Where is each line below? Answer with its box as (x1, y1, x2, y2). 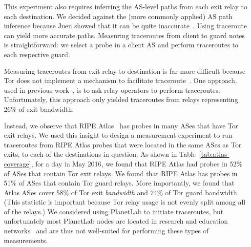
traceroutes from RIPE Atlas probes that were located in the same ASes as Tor (4, 139, 242, 149)
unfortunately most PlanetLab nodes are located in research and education (4, 216, 228, 226)
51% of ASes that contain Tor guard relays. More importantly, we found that (4, 178, 235, 188)
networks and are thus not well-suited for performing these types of (4, 226, 209, 236)
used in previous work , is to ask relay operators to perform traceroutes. (4, 84, 220, 95)
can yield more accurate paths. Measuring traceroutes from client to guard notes (4, 30, 245, 40)
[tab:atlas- (199, 149, 230, 159)
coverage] (4, 158, 31, 168)
